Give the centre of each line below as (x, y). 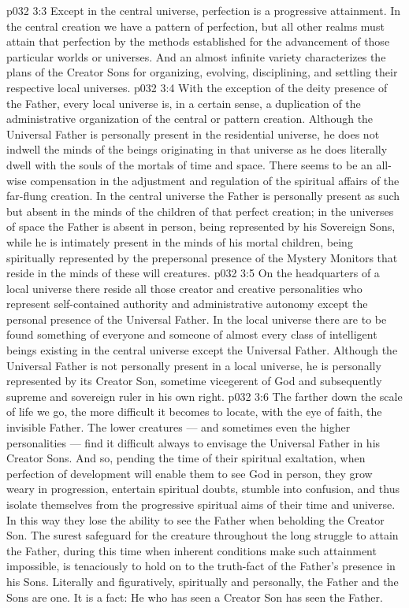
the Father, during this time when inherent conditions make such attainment (191, 550)
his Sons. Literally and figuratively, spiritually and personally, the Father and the (203, 581)
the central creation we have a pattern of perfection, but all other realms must (195, 26)
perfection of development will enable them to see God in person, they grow (190, 473)
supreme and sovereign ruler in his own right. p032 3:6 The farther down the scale (204, 396)
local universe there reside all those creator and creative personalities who (184, 288)
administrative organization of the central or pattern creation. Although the (190, 119)
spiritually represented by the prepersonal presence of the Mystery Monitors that (202, 257)
